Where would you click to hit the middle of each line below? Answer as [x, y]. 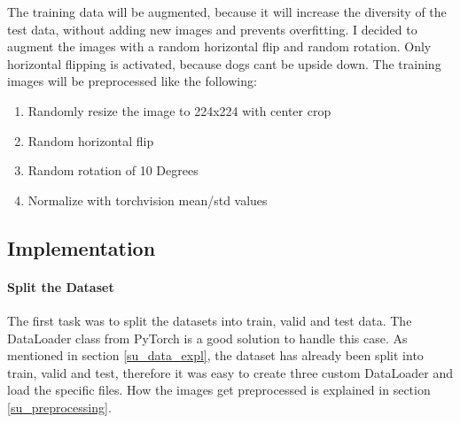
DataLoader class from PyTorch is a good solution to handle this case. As [207, 338]
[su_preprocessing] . [59, 407]
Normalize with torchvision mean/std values [148, 200]
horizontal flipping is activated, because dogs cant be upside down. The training [224, 63]
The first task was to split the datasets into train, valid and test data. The [210, 320]
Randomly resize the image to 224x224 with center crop [179, 110]
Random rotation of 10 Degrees [113, 170]
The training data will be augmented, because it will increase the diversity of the [227, 12]
